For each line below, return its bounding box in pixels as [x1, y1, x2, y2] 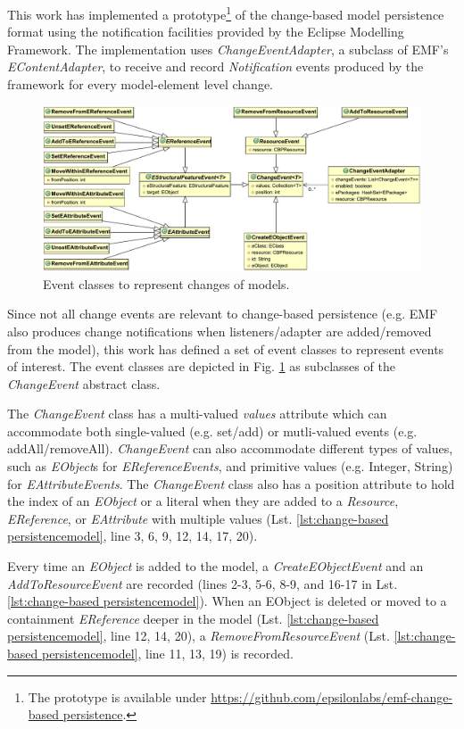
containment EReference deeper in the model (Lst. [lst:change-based [7, 609, 379, 627]
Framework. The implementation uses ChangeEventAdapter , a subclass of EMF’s [7, 39, 449, 58]
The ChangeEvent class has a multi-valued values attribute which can [7, 404, 387, 423]
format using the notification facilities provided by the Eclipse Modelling [7, 22, 404, 41]
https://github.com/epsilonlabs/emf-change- [211, 687, 453, 706]
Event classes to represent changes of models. [43, 274, 290, 293]
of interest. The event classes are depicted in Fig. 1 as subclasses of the [7, 357, 395, 376]
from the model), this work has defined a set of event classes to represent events [7, 339, 444, 358]
